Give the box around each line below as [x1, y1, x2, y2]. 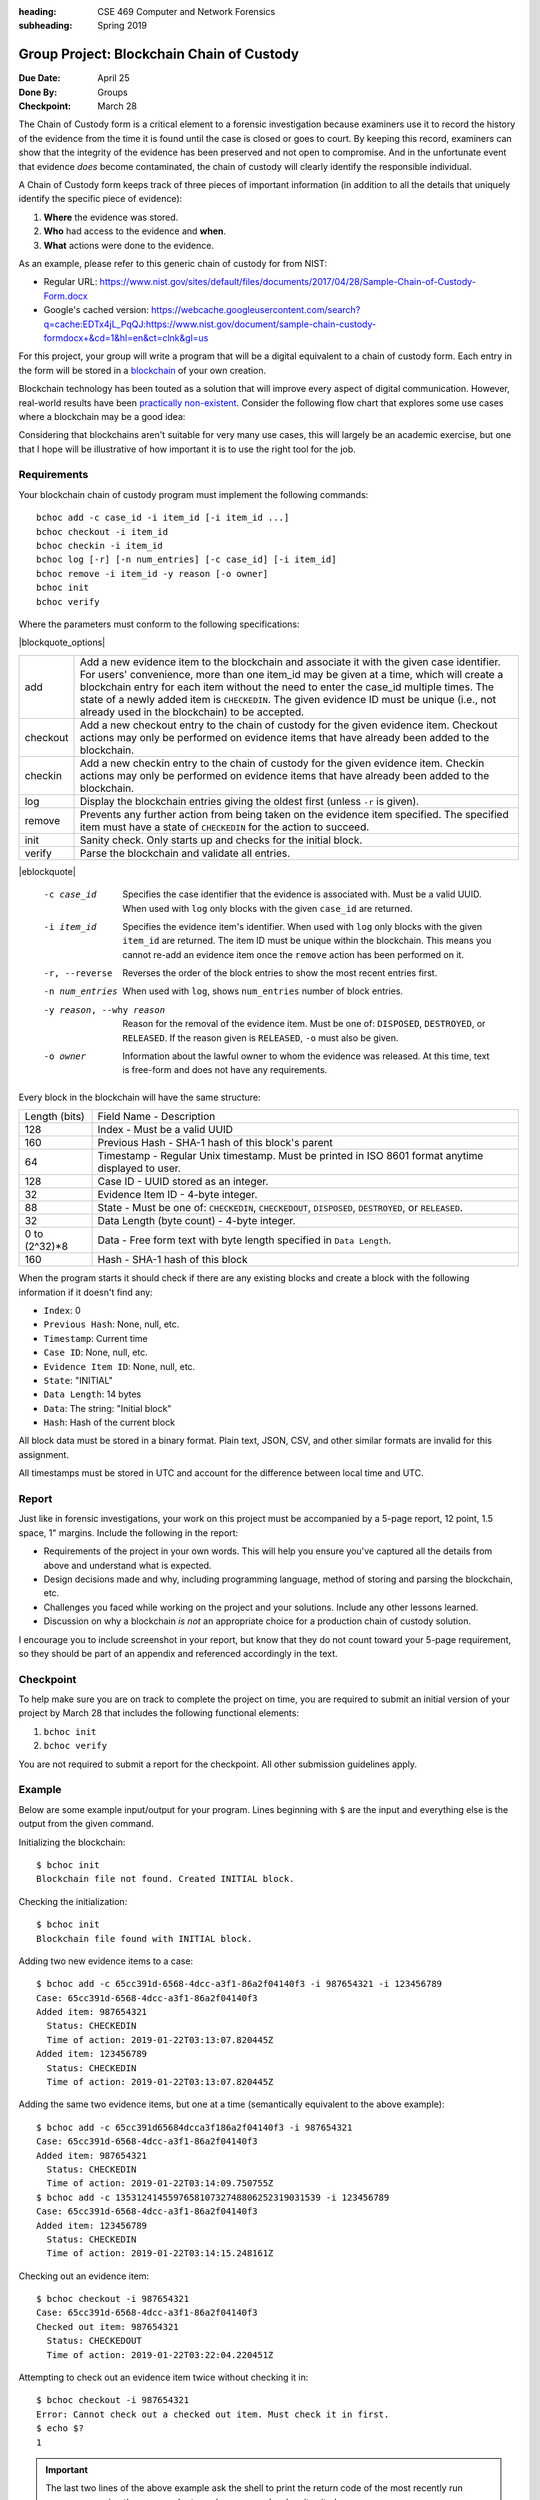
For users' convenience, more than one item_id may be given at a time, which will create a [79, 667, 504, 681]
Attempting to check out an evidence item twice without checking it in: [18, 2371, 309, 2384]
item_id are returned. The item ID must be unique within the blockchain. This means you [122, 935, 492, 947]
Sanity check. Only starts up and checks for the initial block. [79, 833, 363, 847]
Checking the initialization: [18, 1895, 128, 1907]
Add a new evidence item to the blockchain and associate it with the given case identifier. [79, 655, 501, 669]
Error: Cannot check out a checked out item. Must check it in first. [36, 2408, 390, 2420]
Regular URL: [43, 276, 98, 288]
